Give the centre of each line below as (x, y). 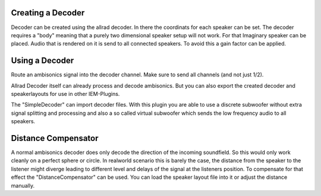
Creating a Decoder (48, 13)
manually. (23, 185)
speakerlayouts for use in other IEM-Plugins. (65, 94)
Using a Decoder (43, 61)
